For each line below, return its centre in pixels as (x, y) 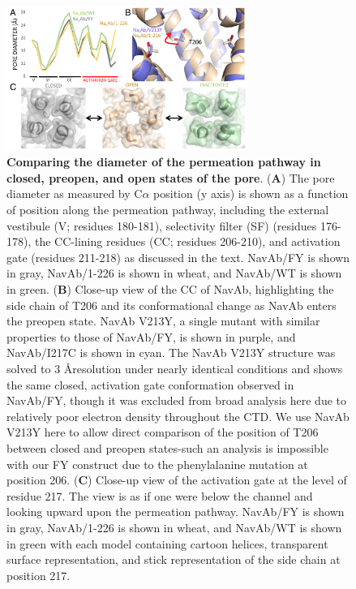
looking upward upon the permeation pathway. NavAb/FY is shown (176, 512)
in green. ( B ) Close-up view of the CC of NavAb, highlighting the (170, 289)
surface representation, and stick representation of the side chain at (174, 559)
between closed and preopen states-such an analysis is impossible (167, 447)
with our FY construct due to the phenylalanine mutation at (157, 464)
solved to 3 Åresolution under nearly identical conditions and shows (175, 368)
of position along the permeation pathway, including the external (168, 210)
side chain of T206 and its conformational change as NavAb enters (172, 305)
